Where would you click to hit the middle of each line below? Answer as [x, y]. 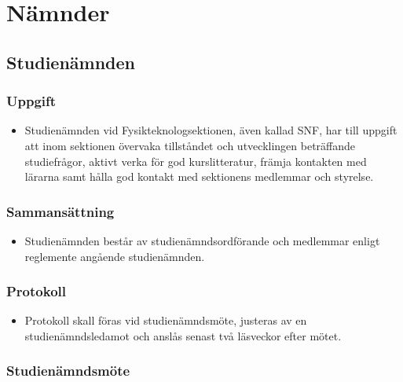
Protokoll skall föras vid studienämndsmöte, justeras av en [166, 320]
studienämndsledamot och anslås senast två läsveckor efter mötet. [183, 335]
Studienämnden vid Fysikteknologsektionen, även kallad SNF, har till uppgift [211, 130]
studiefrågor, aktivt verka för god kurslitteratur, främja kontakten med [196, 161]
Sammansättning [60, 211]
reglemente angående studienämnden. [115, 256]
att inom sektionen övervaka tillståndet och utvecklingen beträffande [190, 145]
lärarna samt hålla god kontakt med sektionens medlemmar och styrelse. [199, 176]
